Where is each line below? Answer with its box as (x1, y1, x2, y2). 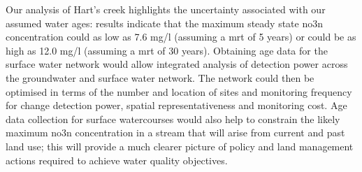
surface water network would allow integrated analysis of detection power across (6, 57, 348, 71)
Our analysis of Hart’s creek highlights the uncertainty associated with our (6, 2, 326, 16)
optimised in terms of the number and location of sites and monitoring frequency (6, 84, 352, 99)
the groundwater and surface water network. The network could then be (6, 70, 314, 85)
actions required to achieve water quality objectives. (6, 152, 228, 167)
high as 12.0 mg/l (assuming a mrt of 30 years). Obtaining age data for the (6, 43, 328, 57)
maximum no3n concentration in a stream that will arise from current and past (6, 125, 345, 140)
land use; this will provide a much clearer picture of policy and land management (6, 138, 354, 153)
